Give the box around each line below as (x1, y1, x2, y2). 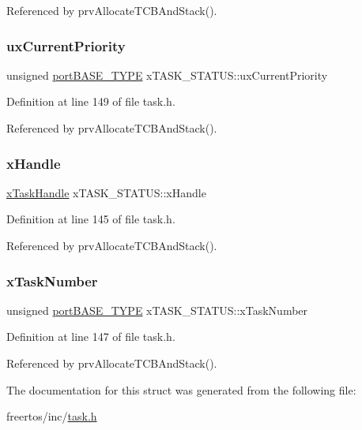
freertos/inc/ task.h (6, 408, 97, 424)
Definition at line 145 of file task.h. (6, 211, 175, 227)
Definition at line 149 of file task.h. (6, 93, 175, 110)
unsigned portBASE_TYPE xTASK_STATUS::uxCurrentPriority (6, 66, 328, 83)
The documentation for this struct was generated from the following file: (6, 381, 356, 398)
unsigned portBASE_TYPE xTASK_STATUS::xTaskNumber (6, 301, 308, 318)
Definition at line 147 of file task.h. (6, 328, 175, 345)
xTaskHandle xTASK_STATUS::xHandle (6, 184, 206, 200)
